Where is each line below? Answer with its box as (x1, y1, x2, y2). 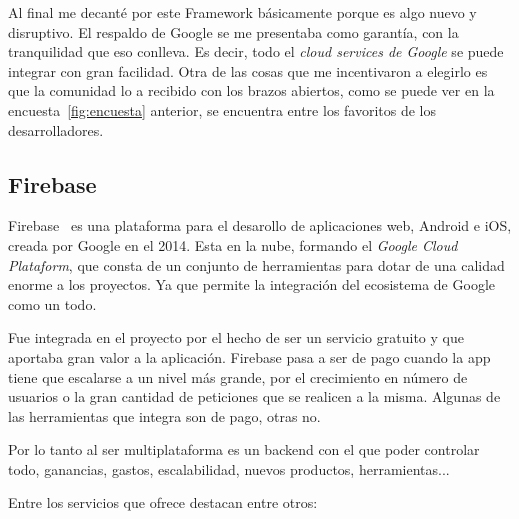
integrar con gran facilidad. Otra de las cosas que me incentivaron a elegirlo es (8, 60, 488, 81)
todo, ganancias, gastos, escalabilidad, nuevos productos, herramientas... (8, 458, 450, 479)
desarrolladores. (8, 119, 104, 140)
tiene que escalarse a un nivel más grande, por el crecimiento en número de (8, 366, 468, 387)
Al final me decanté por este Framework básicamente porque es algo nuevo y (8, 2, 477, 22)
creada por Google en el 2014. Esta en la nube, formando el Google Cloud (8, 234, 458, 255)
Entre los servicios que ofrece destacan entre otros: (8, 492, 318, 513)
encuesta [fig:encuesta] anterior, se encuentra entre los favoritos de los (8, 99, 437, 120)
